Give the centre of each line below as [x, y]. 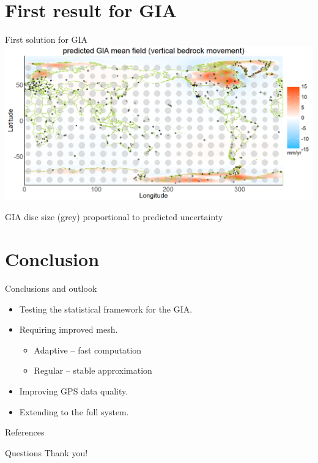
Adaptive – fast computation [88, 350]
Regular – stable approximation [93, 370]
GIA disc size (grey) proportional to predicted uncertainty [114, 217]
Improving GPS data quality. [74, 391]
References [25, 432]
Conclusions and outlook [51, 288]
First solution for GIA [46, 39]
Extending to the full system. [74, 411]
